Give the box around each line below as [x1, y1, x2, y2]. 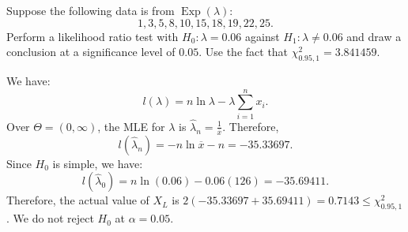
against [245, 28, 280, 44]
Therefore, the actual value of [6, 192, 149, 208]
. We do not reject [6, 210, 94, 226]
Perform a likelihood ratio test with [6, 28, 179, 44]
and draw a [346, 28, 402, 44]
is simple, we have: [52, 155, 143, 171]
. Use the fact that [198, 43, 289, 60]
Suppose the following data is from [6, 2, 175, 18]
